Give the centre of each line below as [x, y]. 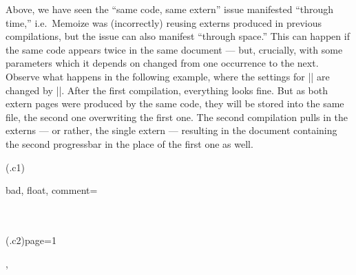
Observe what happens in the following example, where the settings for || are [168, 76]
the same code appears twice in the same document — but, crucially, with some [174, 49]
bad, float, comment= [52, 190]
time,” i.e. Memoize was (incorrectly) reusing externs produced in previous [164, 22]
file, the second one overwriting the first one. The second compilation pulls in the [177, 117]
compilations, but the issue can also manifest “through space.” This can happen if [178, 36]
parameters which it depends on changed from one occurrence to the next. [162, 63]
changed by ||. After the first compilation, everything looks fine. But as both [167, 90]
